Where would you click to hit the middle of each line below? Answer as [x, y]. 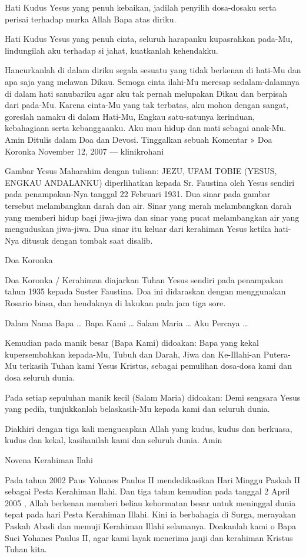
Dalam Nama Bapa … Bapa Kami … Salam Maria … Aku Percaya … [127, 322]
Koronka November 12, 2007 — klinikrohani [84, 151]
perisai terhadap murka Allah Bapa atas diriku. [91, 19]
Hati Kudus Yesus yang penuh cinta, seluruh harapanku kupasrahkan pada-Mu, [149, 39]
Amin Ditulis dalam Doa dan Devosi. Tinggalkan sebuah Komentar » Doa [139, 139]
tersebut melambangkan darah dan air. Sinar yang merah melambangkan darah [148, 205]
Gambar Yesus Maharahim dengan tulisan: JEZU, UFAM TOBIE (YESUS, [141, 171]
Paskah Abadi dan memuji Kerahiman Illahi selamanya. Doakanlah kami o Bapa [151, 525]
